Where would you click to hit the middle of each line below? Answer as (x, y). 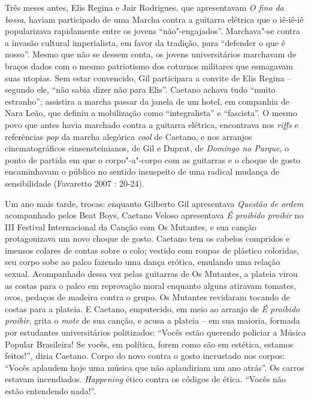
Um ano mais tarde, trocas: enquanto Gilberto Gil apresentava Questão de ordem (154, 203)
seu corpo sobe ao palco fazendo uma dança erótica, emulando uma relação (143, 262)
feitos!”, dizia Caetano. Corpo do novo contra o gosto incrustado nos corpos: (145, 356)
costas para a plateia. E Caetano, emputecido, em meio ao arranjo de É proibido (152, 308)
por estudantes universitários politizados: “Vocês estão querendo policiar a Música (155, 332)
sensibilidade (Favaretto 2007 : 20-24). (75, 183)
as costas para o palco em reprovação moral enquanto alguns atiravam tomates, (150, 285)
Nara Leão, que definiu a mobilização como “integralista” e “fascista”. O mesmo (151, 113)
